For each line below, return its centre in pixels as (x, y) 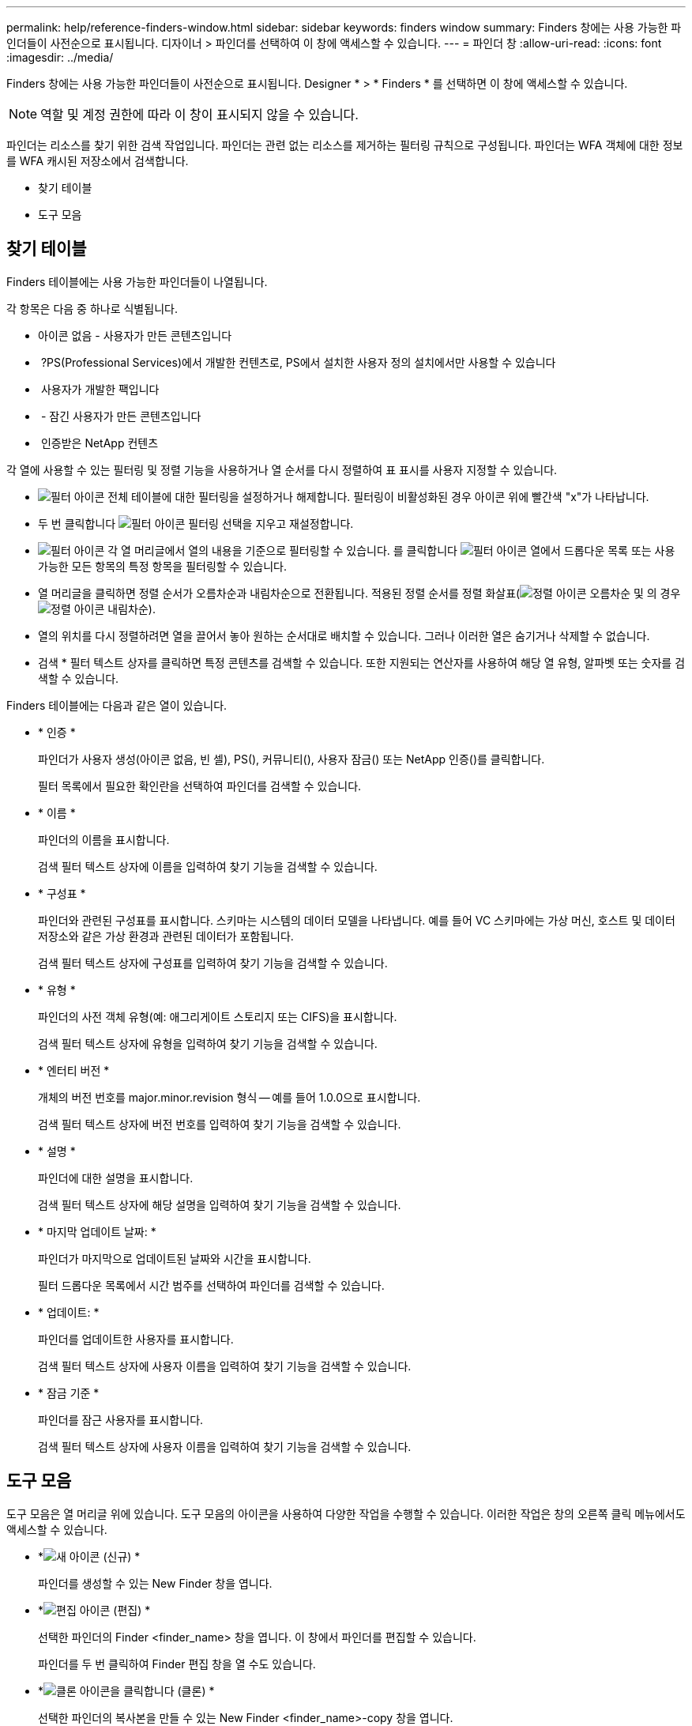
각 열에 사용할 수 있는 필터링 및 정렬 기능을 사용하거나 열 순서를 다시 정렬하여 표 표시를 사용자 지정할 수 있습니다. (282, 469)
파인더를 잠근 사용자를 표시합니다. (121, 1419)
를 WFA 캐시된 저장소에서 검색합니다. (98, 161)
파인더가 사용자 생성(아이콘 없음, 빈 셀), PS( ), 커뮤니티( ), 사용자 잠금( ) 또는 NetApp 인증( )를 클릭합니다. (291, 759)
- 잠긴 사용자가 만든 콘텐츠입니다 (121, 416)
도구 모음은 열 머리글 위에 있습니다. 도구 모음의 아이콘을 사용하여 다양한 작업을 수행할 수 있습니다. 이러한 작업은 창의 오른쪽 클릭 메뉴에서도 (346, 1513)
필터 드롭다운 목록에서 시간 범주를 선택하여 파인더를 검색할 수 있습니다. (211, 1285)
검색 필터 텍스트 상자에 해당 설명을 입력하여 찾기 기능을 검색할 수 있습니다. (220, 1204)
